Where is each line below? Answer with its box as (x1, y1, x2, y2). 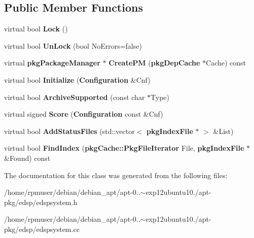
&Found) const (4, 152, 51, 163)
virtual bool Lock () (4, 23, 68, 34)
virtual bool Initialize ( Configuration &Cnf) (4, 74, 151, 85)
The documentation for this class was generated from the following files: (4, 169, 228, 180)
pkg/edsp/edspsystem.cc (4, 223, 80, 234)
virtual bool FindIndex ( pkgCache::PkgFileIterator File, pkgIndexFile (4, 143, 244, 153)
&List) (213, 125, 234, 136)
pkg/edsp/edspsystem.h (4, 196, 78, 207)
